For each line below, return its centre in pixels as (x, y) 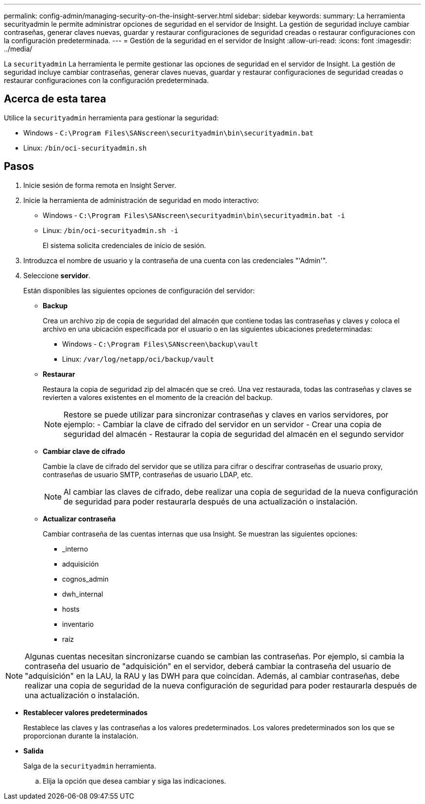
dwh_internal (83, 594)
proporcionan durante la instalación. (81, 736)
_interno (75, 549)
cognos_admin (85, 579)
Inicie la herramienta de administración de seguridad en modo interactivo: (141, 200)
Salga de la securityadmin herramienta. (90, 766)
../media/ (18, 49)
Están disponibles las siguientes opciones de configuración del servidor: (139, 290)
